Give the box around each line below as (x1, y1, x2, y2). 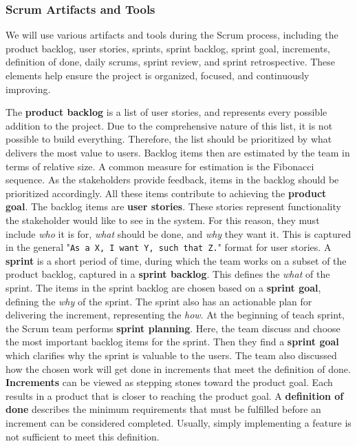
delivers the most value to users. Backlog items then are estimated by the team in (6, 145, 350, 159)
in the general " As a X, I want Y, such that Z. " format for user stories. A (6, 240, 332, 254)
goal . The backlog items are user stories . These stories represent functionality (6, 199, 341, 214)
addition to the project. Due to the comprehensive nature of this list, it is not (6, 118, 333, 132)
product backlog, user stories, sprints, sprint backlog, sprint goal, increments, (6, 41, 330, 55)
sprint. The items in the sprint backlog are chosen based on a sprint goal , (6, 280, 321, 294)
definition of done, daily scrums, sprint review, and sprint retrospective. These (6, 54, 336, 69)
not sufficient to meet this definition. (6, 429, 160, 443)
